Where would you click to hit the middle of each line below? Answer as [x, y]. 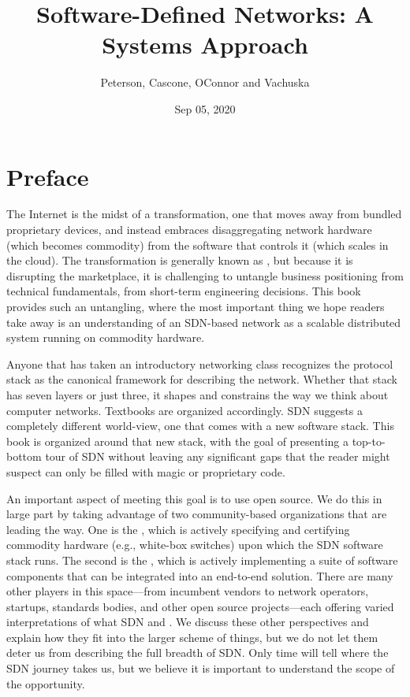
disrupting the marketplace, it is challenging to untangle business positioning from [205, 275]
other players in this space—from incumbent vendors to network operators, [188, 591]
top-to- [369, 441]
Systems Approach [205, 44]
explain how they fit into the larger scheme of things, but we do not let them [192, 637]
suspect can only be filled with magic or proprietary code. [146, 471]
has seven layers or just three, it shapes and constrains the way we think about [198, 394]
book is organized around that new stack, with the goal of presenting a [177, 441]
